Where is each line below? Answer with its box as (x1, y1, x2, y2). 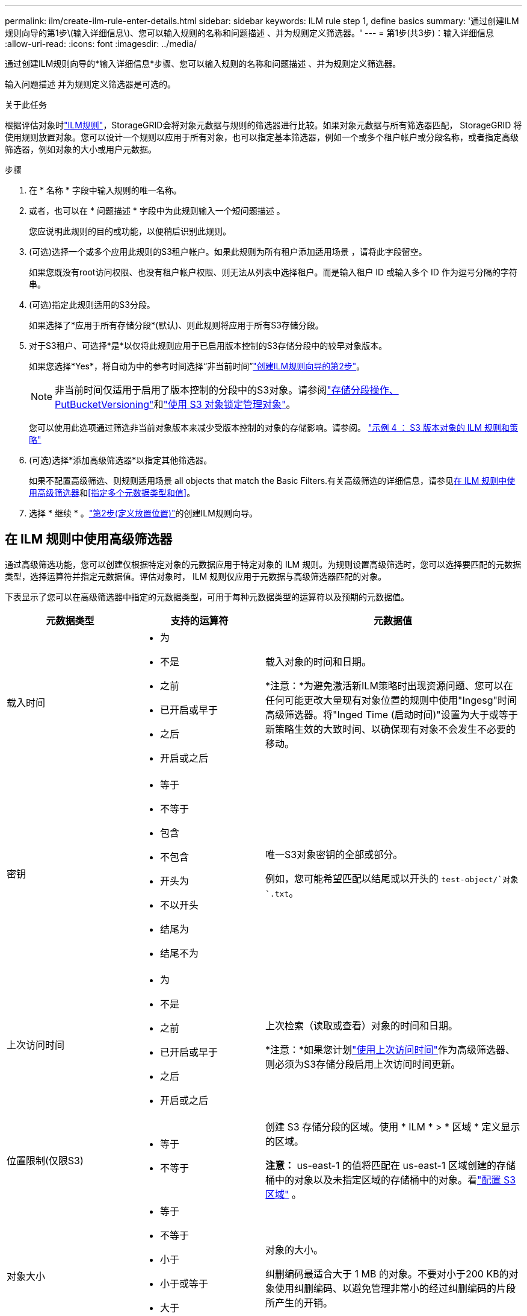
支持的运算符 (170, 614, 229, 627)
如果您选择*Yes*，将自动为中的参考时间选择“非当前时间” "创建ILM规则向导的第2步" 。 (29, 361, 365, 371)
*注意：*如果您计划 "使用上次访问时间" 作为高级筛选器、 (265, 1043, 515, 1056)
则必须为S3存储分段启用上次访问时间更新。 (265, 1057, 461, 1070)
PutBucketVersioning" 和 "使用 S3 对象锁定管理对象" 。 (55, 398, 296, 410)
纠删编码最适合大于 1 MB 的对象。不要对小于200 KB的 (265, 1267, 509, 1280)
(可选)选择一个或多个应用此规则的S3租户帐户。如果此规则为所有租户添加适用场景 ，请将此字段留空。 (29, 246, 427, 257)
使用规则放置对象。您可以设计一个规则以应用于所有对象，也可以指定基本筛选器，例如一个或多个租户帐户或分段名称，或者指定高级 (5, 132, 519, 142)
